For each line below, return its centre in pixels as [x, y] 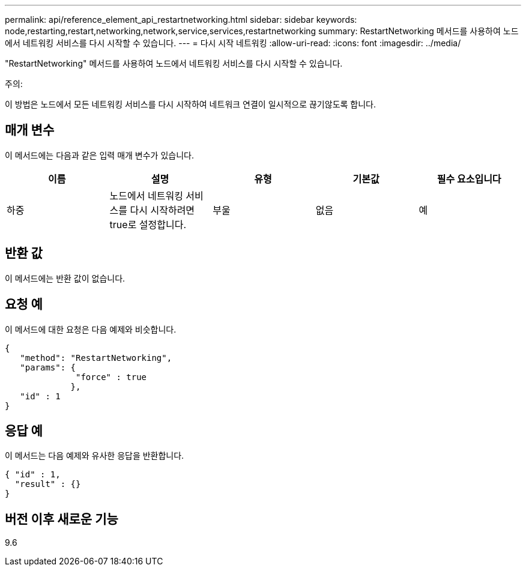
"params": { [48, 367]
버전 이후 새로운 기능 [62, 519]
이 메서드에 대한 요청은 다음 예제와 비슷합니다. [91, 329]
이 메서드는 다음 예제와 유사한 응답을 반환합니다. [95, 456]
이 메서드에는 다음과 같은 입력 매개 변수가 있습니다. [99, 155]
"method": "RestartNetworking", [96, 358]
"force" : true [111, 377]
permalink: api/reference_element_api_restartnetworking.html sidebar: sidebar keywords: [181, 20]
